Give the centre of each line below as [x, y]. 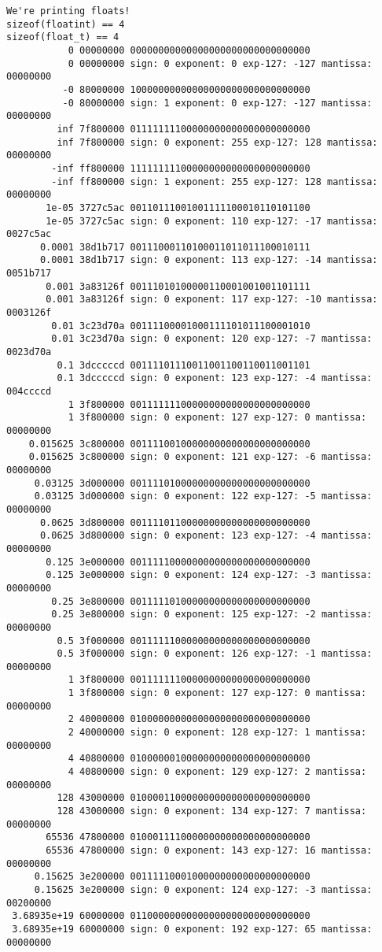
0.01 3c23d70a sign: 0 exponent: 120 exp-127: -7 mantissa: [212, 339]
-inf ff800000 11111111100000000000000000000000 [181, 168]
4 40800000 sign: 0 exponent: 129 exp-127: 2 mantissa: [217, 772]
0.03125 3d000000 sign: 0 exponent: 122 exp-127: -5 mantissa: [203, 496]
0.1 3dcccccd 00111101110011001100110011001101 [184, 365]
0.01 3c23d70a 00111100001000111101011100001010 [181, 326]
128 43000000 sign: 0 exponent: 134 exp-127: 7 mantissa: [212, 811]
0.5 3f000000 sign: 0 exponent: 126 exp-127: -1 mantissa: [215, 654]
